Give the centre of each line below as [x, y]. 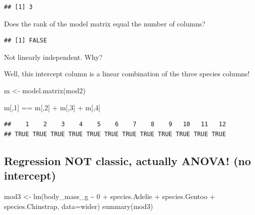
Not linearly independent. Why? [53, 57]
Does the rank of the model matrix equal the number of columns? [105, 23]
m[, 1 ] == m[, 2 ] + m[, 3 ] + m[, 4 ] [52, 107]
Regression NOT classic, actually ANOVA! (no [127, 160]
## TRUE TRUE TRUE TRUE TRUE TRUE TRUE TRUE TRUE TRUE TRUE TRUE [115, 134]
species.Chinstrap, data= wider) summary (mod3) [78, 206]
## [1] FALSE [25, 41]
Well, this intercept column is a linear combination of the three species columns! [127, 74]
